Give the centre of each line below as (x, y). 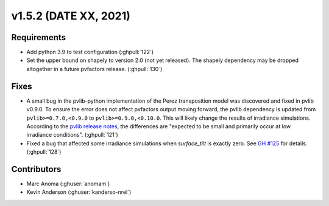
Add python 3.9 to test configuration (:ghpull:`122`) (90, 52)
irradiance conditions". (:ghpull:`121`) (72, 135)
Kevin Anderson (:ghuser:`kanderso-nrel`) (79, 192)
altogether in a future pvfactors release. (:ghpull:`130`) (94, 69)
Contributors (36, 169)
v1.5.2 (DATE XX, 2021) (71, 16)
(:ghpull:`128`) (44, 152)
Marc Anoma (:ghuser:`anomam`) (68, 184)
